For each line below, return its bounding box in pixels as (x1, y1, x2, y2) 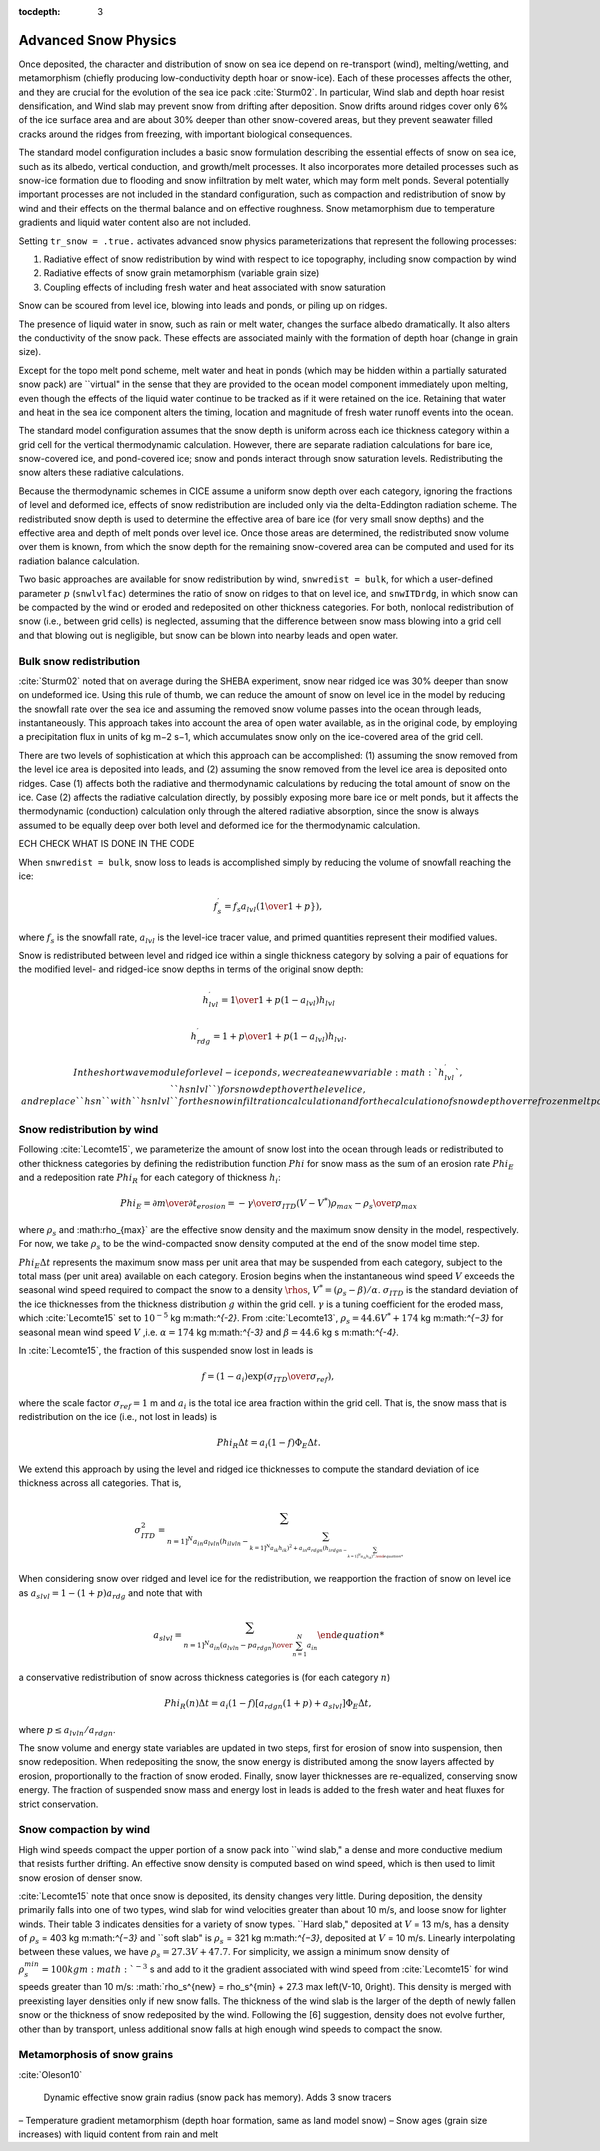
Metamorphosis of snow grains (18, 2048, 174, 2062)
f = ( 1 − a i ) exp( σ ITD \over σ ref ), (201, 1371, 335, 1384)
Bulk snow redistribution (18, 654, 140, 668)
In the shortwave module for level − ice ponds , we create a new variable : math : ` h (73, 1067, 445, 1079)
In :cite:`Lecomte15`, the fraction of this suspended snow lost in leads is (18, 1344, 314, 1356)
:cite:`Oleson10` (18, 2068, 83, 2080)
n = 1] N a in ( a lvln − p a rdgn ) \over (183, 1640, 293, 1652)
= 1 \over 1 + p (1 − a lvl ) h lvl (220, 994, 335, 1008)
